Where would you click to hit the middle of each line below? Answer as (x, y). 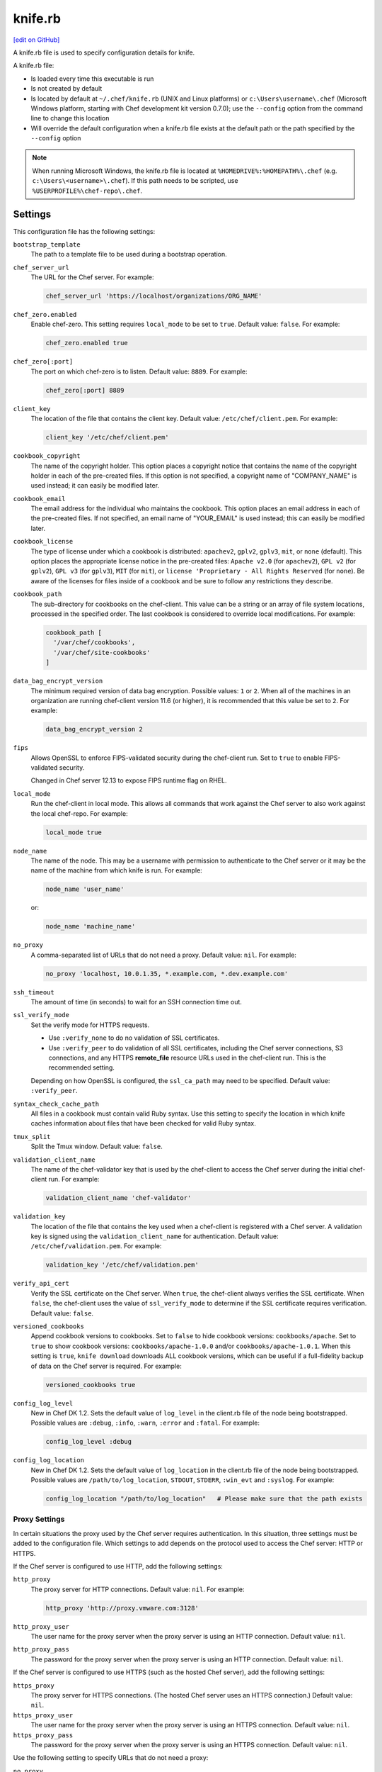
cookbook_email (40, 499)
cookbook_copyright (47, 456)
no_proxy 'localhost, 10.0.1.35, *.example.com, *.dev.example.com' (167, 974)
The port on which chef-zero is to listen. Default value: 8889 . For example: (139, 371)
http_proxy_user (41, 1626)
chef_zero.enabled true (87, 343)
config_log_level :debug (89, 1442)
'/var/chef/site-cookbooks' (102, 652)
